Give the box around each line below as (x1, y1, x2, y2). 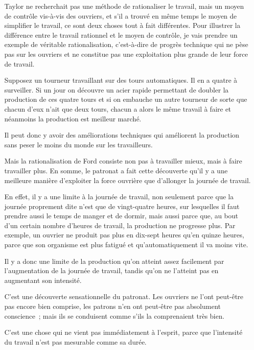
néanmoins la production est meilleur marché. (4, 113, 141, 123)
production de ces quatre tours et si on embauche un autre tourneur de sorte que (4, 94, 247, 104)
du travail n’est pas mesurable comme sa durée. (4, 336, 147, 347)
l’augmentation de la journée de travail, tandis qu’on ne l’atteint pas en (4, 265, 219, 276)
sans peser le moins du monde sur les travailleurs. (4, 139, 153, 149)
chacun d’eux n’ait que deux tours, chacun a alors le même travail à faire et (4, 103, 231, 114)
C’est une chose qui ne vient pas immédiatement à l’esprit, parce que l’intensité (4, 327, 243, 337)
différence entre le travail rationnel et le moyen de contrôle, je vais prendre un (4, 29, 238, 40)
